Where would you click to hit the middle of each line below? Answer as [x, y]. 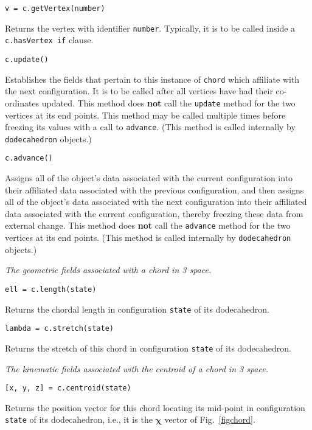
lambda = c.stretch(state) [59, 329]
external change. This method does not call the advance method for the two [148, 225]
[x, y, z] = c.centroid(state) [68, 388]
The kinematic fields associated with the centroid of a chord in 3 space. [137, 368]
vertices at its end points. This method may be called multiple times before [145, 115]
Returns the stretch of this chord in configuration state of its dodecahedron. [148, 348]
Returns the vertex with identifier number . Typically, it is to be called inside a [150, 28]
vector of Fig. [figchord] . [210, 419]
